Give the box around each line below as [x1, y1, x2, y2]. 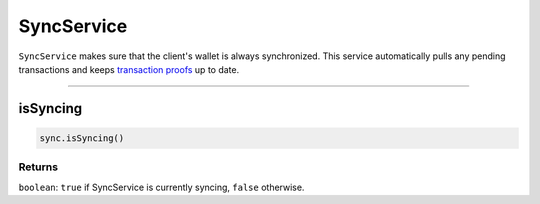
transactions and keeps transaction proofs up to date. [18, 63, 240, 75]
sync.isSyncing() [39, 132, 125, 144]
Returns [18, 160, 59, 174]
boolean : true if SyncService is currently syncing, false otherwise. [18, 181, 305, 193]
